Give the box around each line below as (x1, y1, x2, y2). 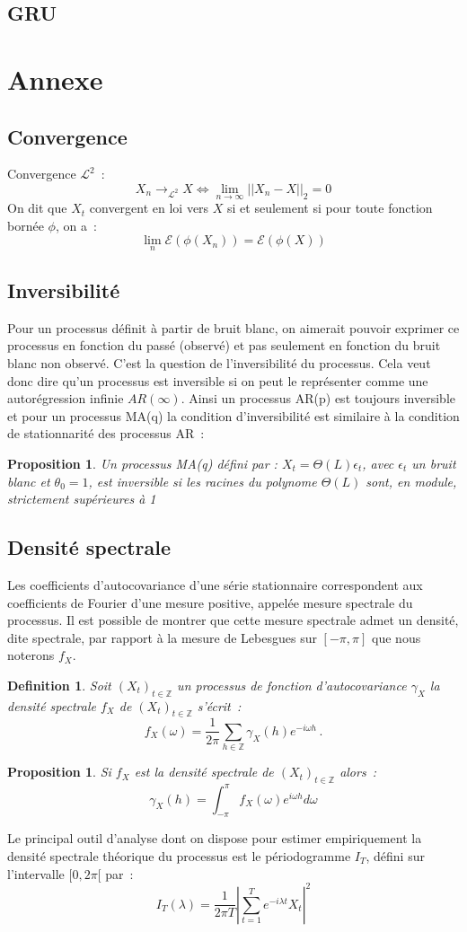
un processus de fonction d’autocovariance (177, 675, 407, 694)
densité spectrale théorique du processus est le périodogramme (7, 846, 351, 865)
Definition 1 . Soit (7, 675, 111, 694)
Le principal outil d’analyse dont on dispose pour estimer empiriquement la (7, 829, 422, 848)
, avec (362, 453, 394, 472)
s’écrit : (197, 696, 242, 715)
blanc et (7, 471, 50, 490)
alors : (339, 762, 377, 781)
